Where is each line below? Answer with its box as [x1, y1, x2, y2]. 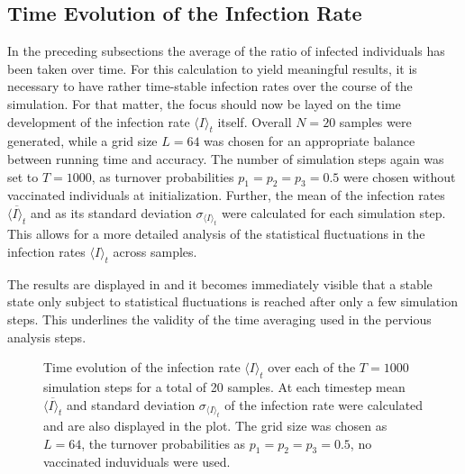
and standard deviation [67, 395, 196, 414]
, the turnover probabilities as [81, 433, 246, 452]
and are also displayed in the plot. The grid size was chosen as [43, 415, 387, 434]
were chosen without [343, 167, 456, 186]
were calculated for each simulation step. [221, 203, 446, 222]
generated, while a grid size [7, 132, 158, 150]
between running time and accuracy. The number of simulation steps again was [7, 149, 444, 168]
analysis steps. [7, 327, 87, 346]
